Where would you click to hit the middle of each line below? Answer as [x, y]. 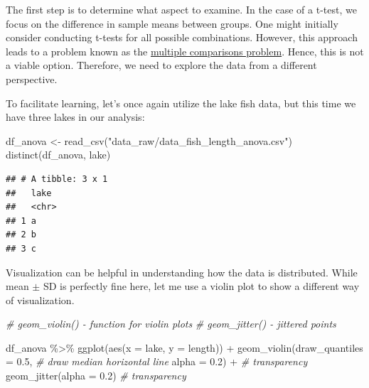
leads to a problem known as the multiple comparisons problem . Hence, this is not [185, 51]
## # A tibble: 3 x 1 [57, 179]
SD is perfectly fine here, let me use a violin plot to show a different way [201, 286]
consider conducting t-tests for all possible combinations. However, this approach [182, 37]
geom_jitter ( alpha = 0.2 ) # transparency [96, 376]
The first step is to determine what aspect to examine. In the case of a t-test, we [181, 9]
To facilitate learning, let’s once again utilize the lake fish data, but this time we [181, 103]
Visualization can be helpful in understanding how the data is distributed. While [182, 272]
